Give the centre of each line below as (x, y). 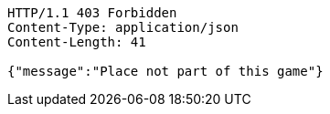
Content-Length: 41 (77, 42)
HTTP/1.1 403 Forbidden (92, 13)
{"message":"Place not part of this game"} (165, 71)
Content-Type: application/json (123, 27)
